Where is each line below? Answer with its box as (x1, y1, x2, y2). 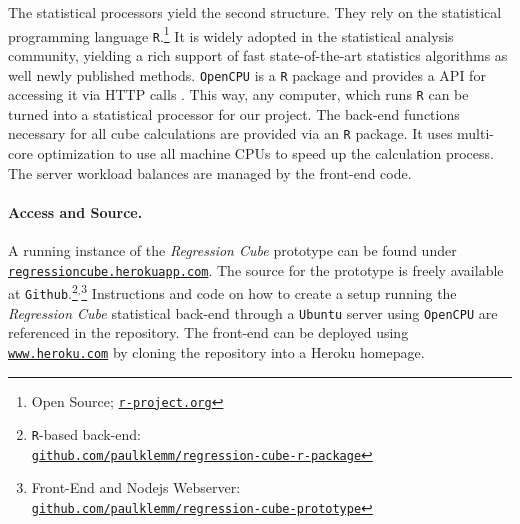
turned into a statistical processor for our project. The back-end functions (8, 103, 460, 124)
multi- (457, 123, 495, 144)
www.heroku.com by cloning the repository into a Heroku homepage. (8, 341, 425, 362)
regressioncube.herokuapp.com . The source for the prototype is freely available (8, 259, 504, 280)
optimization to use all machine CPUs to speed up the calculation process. (37, 143, 494, 164)
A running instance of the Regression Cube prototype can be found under (8, 240, 457, 261)
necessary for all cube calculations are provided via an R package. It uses (8, 123, 453, 144)
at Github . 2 (8, 280, 78, 303)
